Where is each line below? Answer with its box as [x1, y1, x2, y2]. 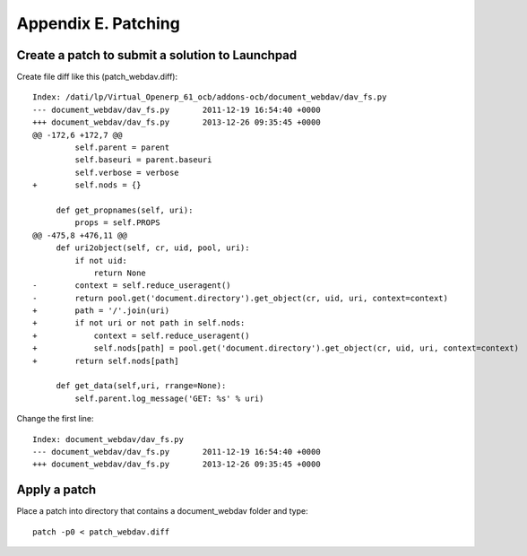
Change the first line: [16, 413, 94, 424]
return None [93, 267, 147, 278]
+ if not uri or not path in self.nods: [32, 318, 246, 328]
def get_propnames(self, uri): [56, 204, 194, 215]
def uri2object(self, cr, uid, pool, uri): [56, 243, 250, 253]
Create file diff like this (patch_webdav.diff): [16, 72, 178, 83]
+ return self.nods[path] [32, 355, 179, 366]
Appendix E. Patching [16, 13, 181, 33]
